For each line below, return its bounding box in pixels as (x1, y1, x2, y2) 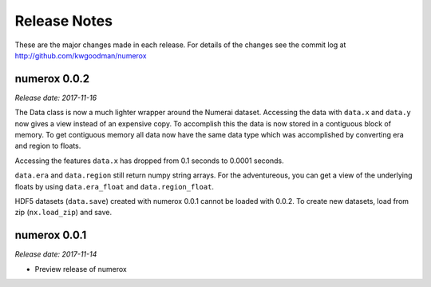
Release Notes (14, 12, 113, 30)
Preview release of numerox (34, 264, 127, 273)
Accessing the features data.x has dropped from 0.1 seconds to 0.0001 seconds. (14, 156, 284, 165)
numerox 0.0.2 (14, 72, 90, 86)
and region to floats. (14, 141, 81, 151)
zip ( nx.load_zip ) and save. (14, 208, 112, 217)
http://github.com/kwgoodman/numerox (14, 50, 147, 60)
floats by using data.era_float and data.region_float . (14, 181, 215, 191)
